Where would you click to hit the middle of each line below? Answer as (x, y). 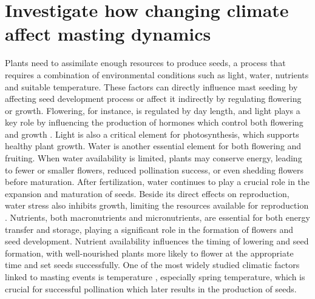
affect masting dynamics (108, 34)
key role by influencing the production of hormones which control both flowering (154, 122)
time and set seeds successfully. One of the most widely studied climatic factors (152, 265)
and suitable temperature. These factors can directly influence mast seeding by (151, 86)
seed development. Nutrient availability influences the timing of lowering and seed (157, 241)
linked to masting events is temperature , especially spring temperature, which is (155, 277)
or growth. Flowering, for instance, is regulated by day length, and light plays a (153, 110)
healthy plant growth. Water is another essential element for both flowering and (153, 146)
